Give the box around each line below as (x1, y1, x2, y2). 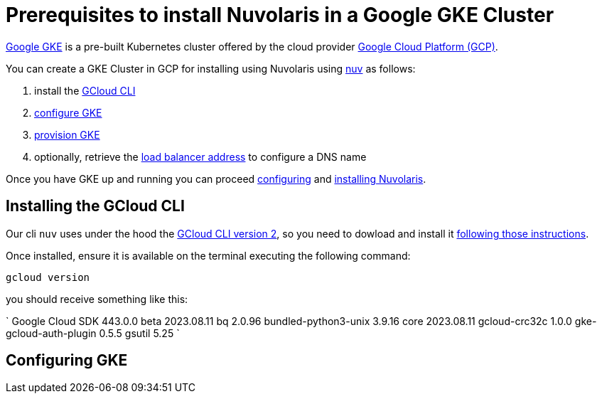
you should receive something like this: (6, 292, 188, 305)
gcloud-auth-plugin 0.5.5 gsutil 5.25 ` (6, 326, 180, 339)
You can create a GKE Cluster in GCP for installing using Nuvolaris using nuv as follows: (6, 62, 416, 75)
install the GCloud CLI (34, 84, 136, 97)
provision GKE (34, 128, 100, 141)
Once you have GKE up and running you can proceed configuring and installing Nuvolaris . (6, 172, 426, 185)
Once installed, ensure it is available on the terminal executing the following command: (6, 249, 411, 262)
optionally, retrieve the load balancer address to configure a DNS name (34, 150, 367, 163)
